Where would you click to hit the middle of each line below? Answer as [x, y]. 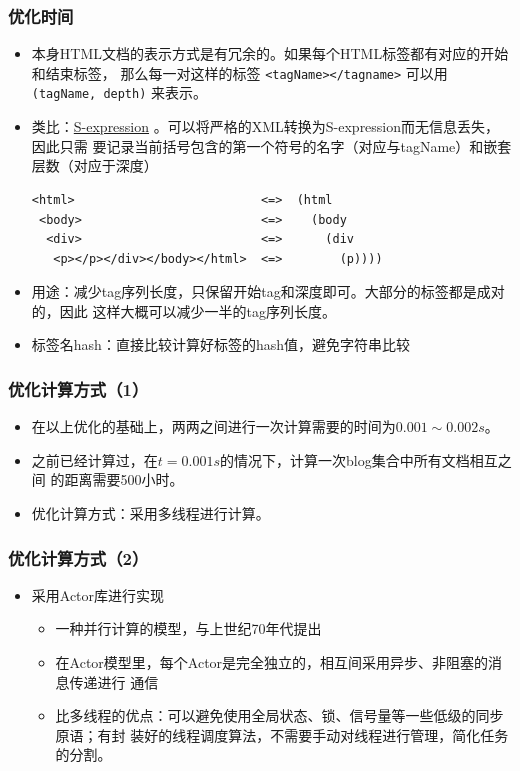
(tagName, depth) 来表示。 [119, 92]
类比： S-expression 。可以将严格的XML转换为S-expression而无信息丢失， [265, 126]
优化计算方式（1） [78, 388]
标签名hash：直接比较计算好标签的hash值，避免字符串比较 [220, 344]
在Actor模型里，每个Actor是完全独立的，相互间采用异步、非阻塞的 [272, 662]
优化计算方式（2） [78, 557]
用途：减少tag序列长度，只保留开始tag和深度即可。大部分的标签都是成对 [268, 291]
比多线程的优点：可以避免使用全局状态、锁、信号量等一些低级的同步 [279, 715]
